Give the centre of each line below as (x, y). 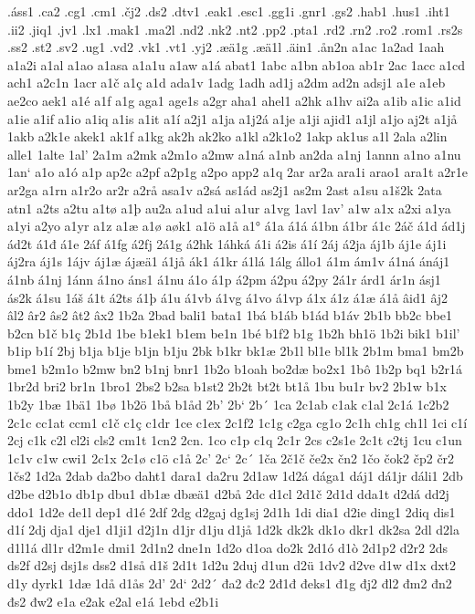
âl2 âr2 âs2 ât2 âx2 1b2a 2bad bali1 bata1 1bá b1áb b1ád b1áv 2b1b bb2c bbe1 (230, 315)
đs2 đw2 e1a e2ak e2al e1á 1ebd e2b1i (113, 601)
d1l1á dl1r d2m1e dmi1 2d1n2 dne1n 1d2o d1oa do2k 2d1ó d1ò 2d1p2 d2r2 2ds (228, 547)
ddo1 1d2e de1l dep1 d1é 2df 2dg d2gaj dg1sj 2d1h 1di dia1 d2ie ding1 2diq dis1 (232, 511)
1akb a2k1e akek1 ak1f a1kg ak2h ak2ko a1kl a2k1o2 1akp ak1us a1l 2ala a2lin (227, 136)
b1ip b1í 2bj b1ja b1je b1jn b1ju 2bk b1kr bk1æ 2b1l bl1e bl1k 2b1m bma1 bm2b (236, 351)
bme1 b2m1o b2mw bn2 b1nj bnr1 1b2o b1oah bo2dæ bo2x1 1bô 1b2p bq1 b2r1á (235, 368)
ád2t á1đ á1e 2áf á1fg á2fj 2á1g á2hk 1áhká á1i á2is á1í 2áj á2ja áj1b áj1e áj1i (227, 243)
